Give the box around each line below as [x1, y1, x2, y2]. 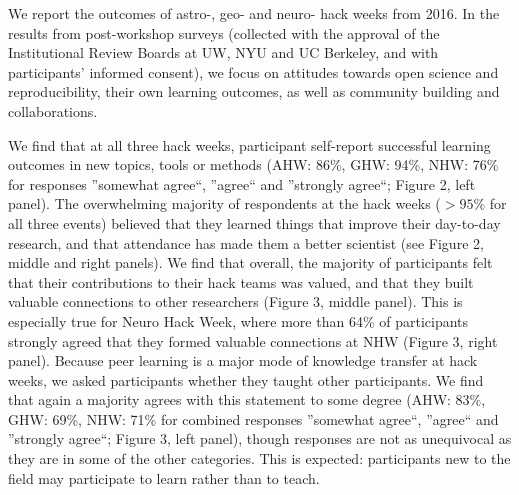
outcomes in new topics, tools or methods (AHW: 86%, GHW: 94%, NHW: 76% [8, 154, 499, 175]
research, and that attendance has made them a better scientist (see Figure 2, [8, 232, 484, 253]
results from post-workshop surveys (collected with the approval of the [8, 22, 440, 43]
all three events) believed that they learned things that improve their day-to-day [8, 212, 501, 233]
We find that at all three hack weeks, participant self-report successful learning [8, 134, 491, 155]
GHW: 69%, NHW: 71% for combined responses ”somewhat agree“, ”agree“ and [8, 408, 499, 429]
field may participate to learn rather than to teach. [8, 467, 320, 488]
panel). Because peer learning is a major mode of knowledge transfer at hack [8, 350, 478, 371]
